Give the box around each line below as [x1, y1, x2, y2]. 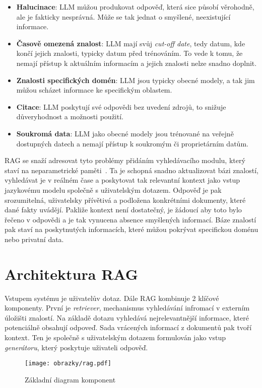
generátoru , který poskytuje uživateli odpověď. [5, 342, 148, 352]
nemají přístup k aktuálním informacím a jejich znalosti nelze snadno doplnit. [16, 57, 257, 68]
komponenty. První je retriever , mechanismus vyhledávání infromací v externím [5, 302, 250, 313]
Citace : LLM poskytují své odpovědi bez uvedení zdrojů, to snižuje [16, 101, 226, 112]
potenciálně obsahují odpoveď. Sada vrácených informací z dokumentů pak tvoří [5, 322, 252, 333]
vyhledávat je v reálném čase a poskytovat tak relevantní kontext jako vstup [5, 175, 240, 185]
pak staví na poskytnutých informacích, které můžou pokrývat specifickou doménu [5, 224, 258, 235]
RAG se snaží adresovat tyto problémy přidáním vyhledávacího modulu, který [5, 155, 245, 166]
